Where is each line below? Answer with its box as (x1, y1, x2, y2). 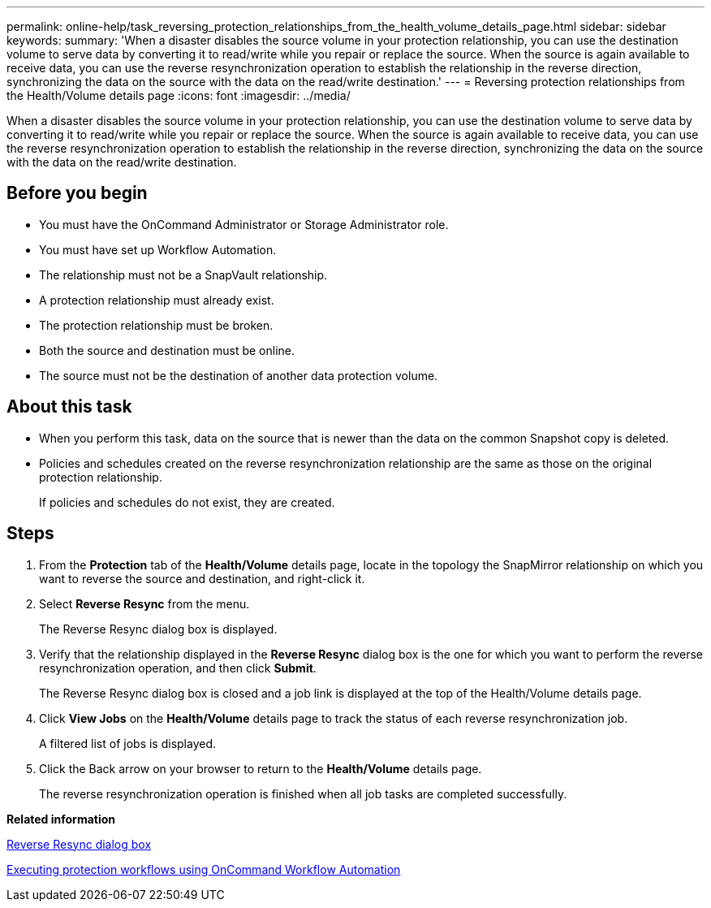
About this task (6, 396, 132, 417)
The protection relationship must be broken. (39, 318, 274, 332)
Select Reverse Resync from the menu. (39, 596, 250, 611)
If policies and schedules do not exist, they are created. (39, 495, 335, 509)
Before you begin (6, 183, 148, 204)
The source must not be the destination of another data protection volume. (39, 368, 438, 383)
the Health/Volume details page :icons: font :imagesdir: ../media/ (6, 89, 351, 102)
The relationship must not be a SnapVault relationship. (39, 267, 328, 282)
